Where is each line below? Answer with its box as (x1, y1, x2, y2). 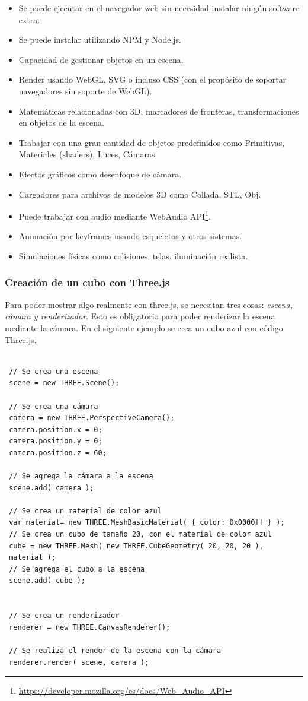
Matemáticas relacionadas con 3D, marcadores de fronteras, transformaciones (18, 104, 299, 117)
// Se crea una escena (9, 367, 98, 376)
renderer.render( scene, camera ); (9, 658, 149, 667)
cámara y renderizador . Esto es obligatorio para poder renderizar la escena (5, 310, 275, 322)
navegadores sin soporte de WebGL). (18, 84, 152, 97)
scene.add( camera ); (9, 483, 94, 492)
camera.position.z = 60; (9, 448, 107, 457)
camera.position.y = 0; (9, 437, 102, 446)
